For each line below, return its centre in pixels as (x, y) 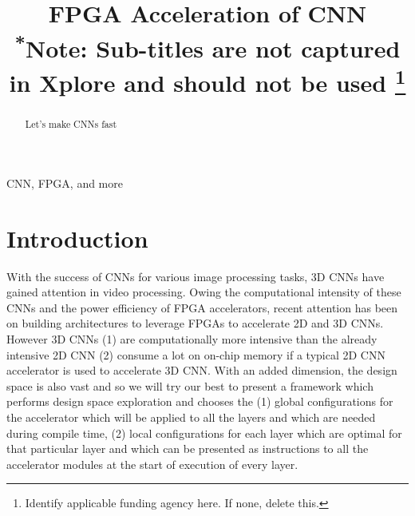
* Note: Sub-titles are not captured (207, 46)
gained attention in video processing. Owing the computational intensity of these (204, 292)
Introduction (77, 238)
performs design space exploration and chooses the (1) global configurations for (200, 401)
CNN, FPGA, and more (65, 183)
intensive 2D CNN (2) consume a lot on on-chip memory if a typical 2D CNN (196, 354)
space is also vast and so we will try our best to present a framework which (190, 385)
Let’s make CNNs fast (71, 124)
